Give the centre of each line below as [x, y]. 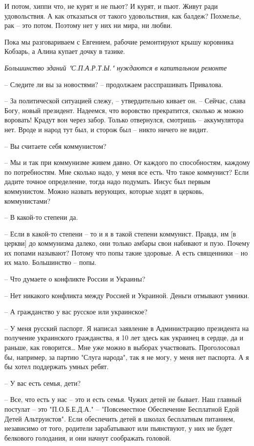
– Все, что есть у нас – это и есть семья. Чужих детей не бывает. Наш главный [123, 399]
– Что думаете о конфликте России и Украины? [75, 279]
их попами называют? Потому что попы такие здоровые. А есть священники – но [126, 252]
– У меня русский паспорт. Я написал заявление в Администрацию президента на [127, 328]
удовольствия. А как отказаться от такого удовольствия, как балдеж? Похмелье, [123, 15]
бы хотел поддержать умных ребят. [57, 366]
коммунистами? [28, 200]
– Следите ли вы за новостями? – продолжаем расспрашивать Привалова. [114, 84]
